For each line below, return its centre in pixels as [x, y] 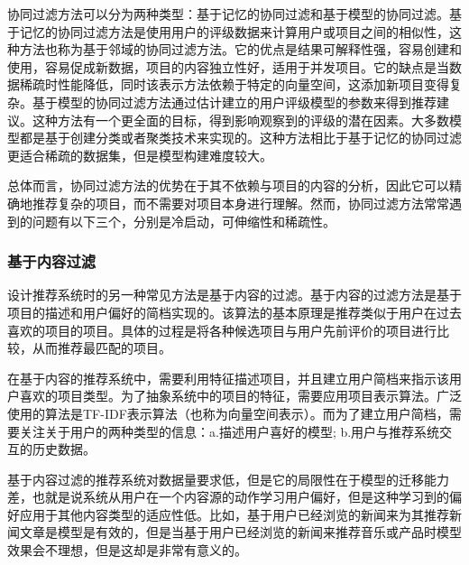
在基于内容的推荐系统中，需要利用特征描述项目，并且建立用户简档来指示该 [228, 378]
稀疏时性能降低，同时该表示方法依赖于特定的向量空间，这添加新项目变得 [234, 84]
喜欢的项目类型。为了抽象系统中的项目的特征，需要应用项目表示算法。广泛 [240, 396]
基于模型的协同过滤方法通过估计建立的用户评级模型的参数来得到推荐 [234, 102]
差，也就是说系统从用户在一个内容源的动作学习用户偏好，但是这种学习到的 [228, 497]
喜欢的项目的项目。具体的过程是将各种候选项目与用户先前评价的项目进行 [222, 330]
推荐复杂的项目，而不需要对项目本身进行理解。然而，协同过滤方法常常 [240, 203]
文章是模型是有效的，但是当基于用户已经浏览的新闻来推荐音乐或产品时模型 [240, 532]
